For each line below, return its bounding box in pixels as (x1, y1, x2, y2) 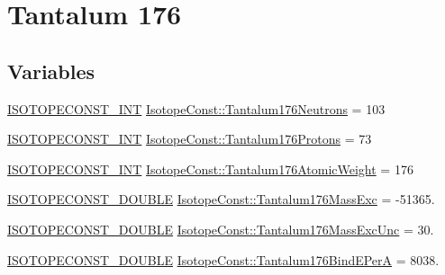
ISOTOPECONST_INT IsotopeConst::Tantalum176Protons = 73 (7, 129, 372, 148)
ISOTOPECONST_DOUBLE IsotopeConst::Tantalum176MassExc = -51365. (7, 190, 435, 208)
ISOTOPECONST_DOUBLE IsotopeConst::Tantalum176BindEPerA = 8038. (7, 250, 440, 269)
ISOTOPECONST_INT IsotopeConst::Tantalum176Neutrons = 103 (7, 99, 386, 118)
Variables (7, 57, 95, 84)
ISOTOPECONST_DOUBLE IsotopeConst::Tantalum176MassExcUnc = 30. (7, 219, 434, 238)
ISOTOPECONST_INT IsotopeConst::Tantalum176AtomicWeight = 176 (7, 159, 413, 178)
